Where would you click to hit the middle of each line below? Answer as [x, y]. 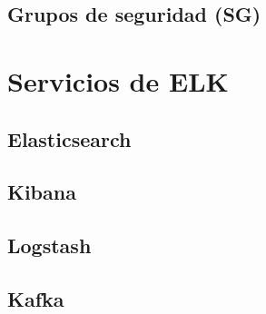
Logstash [49, 245]
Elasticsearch [69, 138]
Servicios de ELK [118, 80]
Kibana [42, 192]
